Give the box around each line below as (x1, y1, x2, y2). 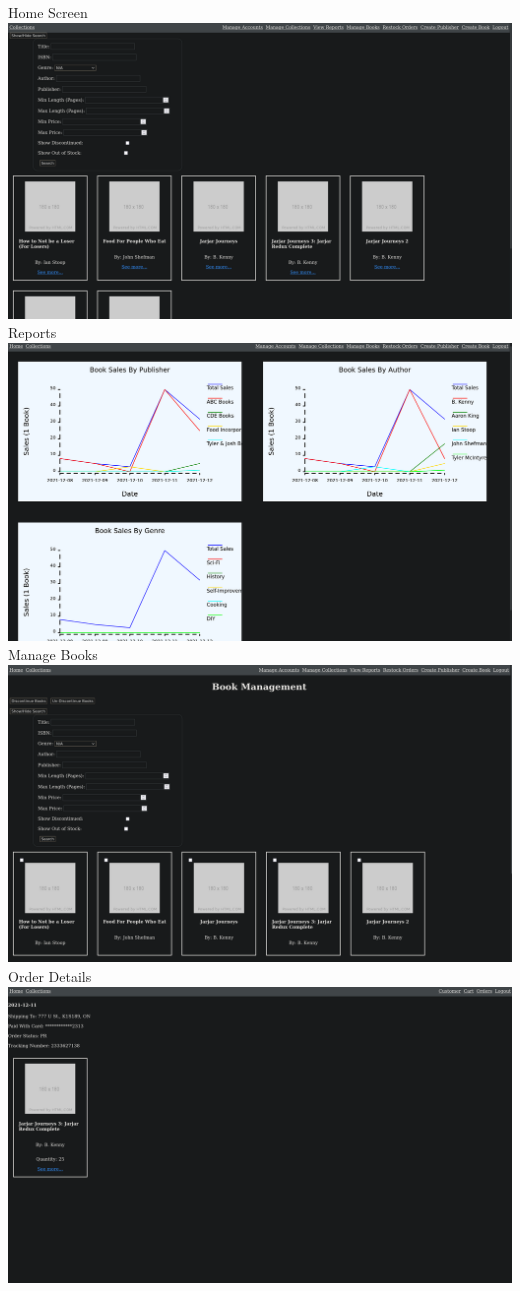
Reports (8, 322, 57, 343)
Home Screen (8, 2, 88, 22)
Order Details (8, 965, 92, 986)
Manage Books (8, 644, 98, 665)
